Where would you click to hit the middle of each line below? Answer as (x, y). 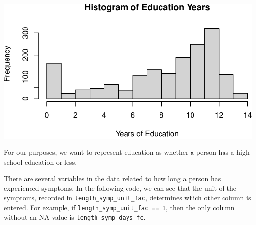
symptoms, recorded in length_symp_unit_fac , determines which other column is (128, 197)
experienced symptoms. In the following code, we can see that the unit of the (120, 188)
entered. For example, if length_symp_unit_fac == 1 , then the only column (119, 207)
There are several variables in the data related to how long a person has (112, 178)
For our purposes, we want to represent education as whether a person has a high (127, 152)
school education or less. (41, 162)
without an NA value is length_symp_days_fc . (75, 217)
